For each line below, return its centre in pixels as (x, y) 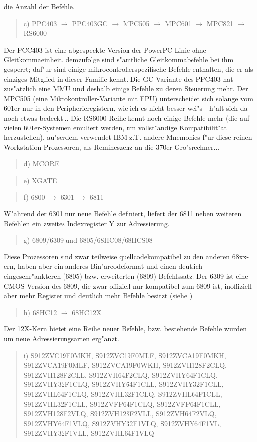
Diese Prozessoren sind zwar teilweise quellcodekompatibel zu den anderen (117, 256)
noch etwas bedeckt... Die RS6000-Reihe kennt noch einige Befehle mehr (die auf (127, 117)
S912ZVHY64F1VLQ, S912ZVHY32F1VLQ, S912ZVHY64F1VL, (122, 423)
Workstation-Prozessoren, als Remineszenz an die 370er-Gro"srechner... (112, 147)
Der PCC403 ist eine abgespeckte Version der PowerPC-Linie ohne (105, 49)
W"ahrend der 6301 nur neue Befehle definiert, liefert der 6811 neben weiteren (123, 214)
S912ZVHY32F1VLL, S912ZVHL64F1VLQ (89, 433)
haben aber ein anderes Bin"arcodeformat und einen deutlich (110, 266)
